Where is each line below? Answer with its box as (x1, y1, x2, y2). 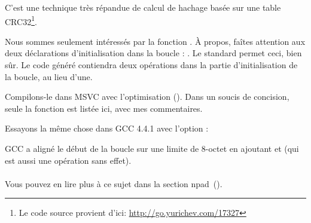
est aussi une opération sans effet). (5, 154, 132, 166)
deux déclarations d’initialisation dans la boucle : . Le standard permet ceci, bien (5, 47, 302, 59)
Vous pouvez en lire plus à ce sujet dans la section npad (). (5, 177, 222, 190)
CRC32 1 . (5, 13, 37, 28)
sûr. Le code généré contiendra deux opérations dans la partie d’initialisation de (5, 59, 298, 71)
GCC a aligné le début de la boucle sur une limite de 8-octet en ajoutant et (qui (5, 142, 299, 154)
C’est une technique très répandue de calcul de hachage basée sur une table (5, 1, 281, 13)
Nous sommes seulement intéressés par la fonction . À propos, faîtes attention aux (5, 35, 306, 47)
